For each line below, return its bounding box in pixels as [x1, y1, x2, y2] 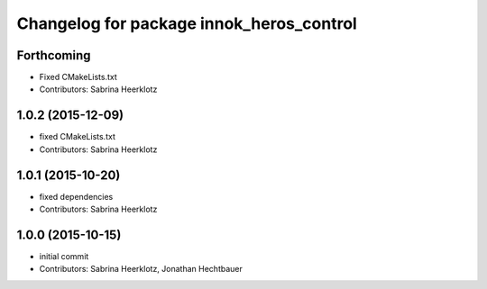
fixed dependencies [39, 191, 114, 202]
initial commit [39, 250, 89, 261]
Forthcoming [16, 48, 91, 63]
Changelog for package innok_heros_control [16, 14, 358, 33]
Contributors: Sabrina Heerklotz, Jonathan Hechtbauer [39, 264, 243, 275]
